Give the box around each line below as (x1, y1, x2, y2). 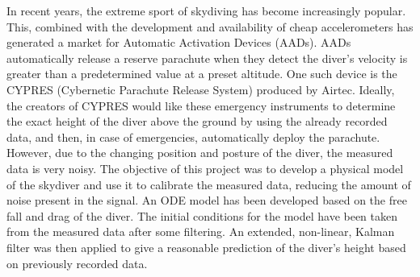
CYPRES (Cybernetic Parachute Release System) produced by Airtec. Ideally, (6, 81, 395, 97)
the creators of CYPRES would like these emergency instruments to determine (6, 97, 396, 114)
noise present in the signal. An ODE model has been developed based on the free (6, 192, 407, 209)
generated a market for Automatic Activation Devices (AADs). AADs (6, 34, 351, 51)
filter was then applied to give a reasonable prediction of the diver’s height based (6, 238, 406, 255)
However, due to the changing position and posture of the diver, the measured (6, 144, 393, 161)
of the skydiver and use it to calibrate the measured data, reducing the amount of (6, 176, 411, 192)
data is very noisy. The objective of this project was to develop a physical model (6, 159, 404, 176)
